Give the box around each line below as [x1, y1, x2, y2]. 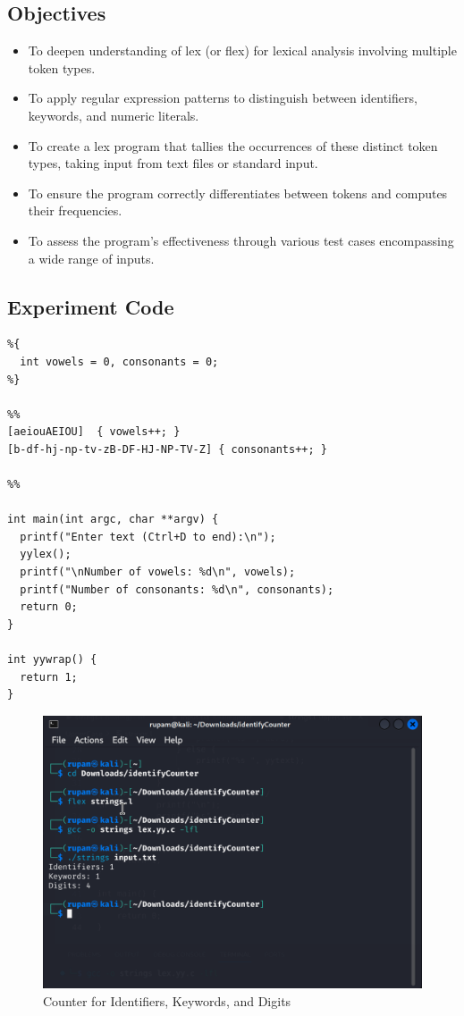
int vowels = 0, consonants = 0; [20, 355, 219, 368]
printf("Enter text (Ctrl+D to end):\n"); [20, 530, 276, 543]
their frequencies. [28, 201, 122, 220]
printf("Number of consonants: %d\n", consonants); [20, 583, 334, 596]
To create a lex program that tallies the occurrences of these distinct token [28, 136, 438, 155]
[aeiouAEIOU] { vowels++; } [7, 425, 181, 439]
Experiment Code [7, 292, 174, 320]
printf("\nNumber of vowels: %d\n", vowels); [20, 566, 296, 579]
